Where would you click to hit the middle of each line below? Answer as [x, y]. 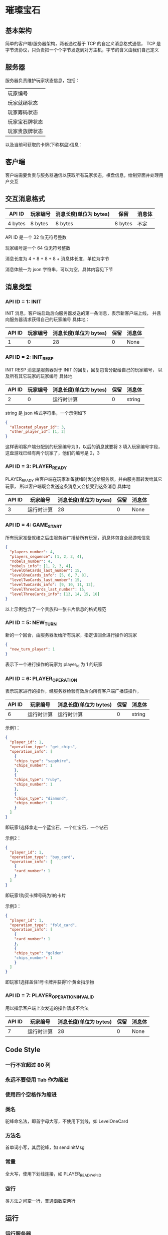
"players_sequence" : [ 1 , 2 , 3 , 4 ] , [47, 557]
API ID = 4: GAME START [34, 526]
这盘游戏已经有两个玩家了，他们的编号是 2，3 [53, 453]
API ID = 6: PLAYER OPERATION [41, 679]
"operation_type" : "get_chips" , [44, 747]
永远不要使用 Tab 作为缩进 [37, 1080]
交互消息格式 [25, 199]
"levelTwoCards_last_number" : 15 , [46, 580]
